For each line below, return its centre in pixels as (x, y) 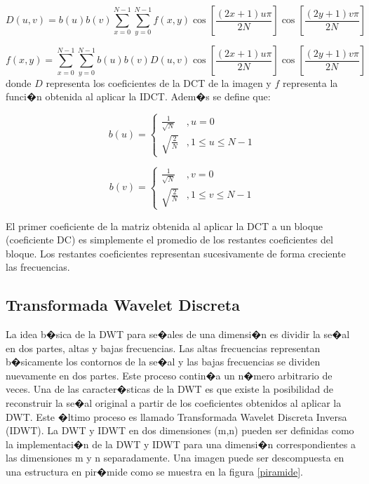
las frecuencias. (38, 267)
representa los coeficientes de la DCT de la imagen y (159, 82)
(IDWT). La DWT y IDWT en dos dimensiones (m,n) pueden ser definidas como (180, 430)
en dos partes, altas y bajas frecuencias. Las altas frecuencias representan (163, 348)
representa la (310, 82)
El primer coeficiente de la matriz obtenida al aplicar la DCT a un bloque (165, 226)
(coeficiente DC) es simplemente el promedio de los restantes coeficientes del (169, 240)
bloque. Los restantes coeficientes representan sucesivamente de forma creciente (176, 253)
